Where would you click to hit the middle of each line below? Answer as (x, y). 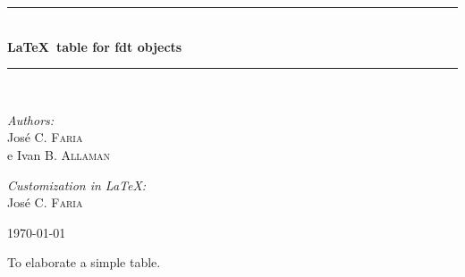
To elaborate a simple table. (84, 262)
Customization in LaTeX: (77, 185)
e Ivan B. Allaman (59, 154)
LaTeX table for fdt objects (95, 46)
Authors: (31, 119)
